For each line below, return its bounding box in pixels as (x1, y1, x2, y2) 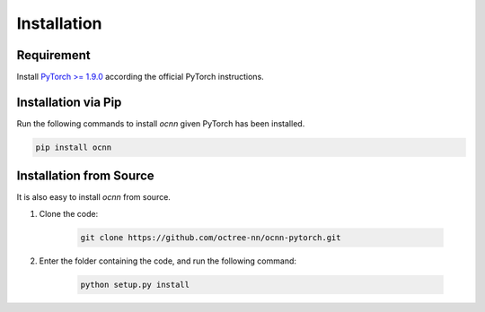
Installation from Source (16, 169, 154, 184)
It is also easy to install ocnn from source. (16, 192, 171, 203)
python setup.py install (80, 279, 190, 290)
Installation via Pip (16, 94, 122, 109)
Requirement (16, 48, 92, 63)
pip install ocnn (35, 142, 112, 152)
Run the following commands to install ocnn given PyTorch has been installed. (16, 117, 305, 129)
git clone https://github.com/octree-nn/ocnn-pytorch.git (80, 232, 341, 242)
